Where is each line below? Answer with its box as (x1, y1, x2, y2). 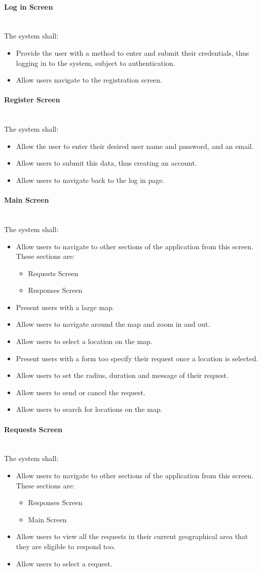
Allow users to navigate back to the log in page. (16, 174, 165, 185)
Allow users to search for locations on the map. (16, 404, 163, 414)
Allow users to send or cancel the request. (16, 387, 145, 397)
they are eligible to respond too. (16, 541, 116, 551)
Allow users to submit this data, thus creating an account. (16, 158, 197, 168)
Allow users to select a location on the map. (16, 336, 153, 347)
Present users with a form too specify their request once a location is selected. (16, 353, 258, 363)
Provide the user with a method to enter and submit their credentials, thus (16, 47, 249, 58)
